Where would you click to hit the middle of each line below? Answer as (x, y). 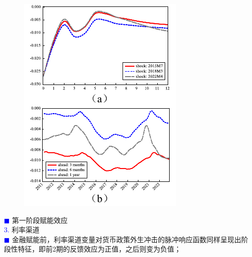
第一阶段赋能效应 (40, 220)
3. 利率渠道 (22, 230)
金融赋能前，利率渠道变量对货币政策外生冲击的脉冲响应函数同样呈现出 (127, 239)
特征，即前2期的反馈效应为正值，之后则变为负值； (99, 249)
